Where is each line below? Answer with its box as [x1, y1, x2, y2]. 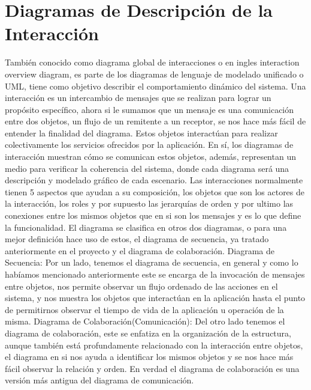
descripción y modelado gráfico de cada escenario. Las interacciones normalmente [5, 174, 303, 186]
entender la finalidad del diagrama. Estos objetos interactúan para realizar [5, 126, 278, 139]
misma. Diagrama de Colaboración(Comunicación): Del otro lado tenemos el [5, 315, 285, 328]
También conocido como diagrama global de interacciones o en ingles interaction [5, 56, 300, 69]
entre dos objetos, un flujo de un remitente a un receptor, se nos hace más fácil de [5, 115, 306, 127]
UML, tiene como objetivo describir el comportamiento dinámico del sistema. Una [5, 79, 306, 92]
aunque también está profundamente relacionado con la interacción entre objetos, [5, 338, 303, 351]
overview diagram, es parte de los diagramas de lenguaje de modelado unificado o [5, 67, 304, 80]
